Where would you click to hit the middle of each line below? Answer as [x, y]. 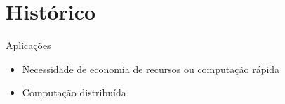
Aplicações [28, 45]
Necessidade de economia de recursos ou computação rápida [151, 69]
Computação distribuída [74, 92]
